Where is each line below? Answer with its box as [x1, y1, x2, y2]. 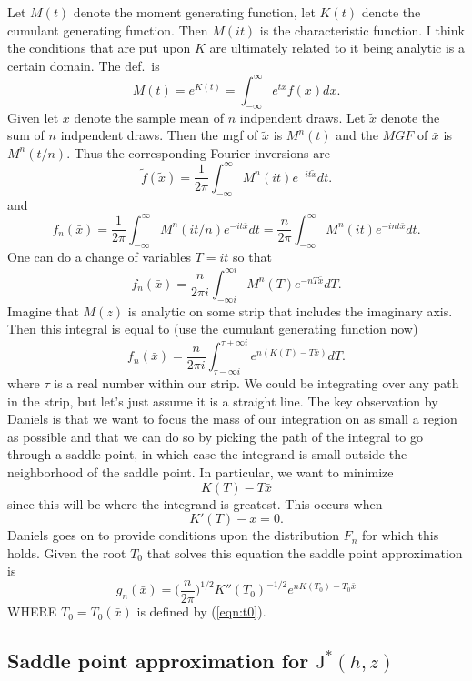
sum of [7, 125, 45, 145]
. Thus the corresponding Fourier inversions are [66, 143, 330, 162]
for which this [362, 526, 439, 545]
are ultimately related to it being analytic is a [209, 38, 465, 57]
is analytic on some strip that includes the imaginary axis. [127, 301, 453, 320]
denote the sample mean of [74, 107, 224, 126]
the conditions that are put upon [7, 38, 191, 57]
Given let [7, 107, 59, 126]
